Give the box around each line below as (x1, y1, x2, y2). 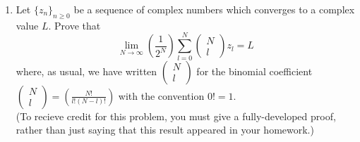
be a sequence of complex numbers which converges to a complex (73, 2, 355, 16)
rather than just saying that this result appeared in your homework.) (16, 122, 314, 137)
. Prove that (48, 18, 101, 32)
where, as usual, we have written (16, 63, 157, 78)
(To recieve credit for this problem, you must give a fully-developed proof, (16, 108, 336, 123)
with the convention (118, 88, 205, 103)
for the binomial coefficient (196, 63, 313, 78)
